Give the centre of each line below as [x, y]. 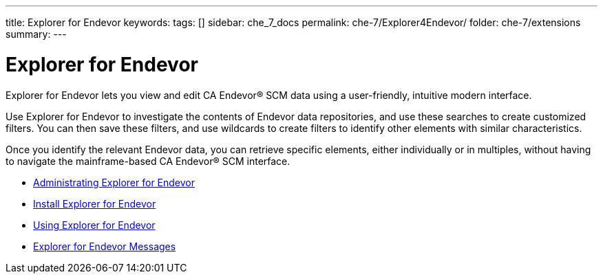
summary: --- [36, 34]
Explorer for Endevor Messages [105, 246]
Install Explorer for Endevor [95, 203]
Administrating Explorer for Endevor [114, 182]
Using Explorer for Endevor [94, 225]
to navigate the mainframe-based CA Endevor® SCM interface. [148, 161]
